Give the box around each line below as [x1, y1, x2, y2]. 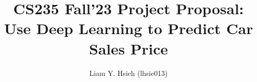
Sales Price [89, 38, 168, 59]
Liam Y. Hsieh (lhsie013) [89, 67, 168, 78]
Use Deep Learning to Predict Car [4, 18, 253, 39]
